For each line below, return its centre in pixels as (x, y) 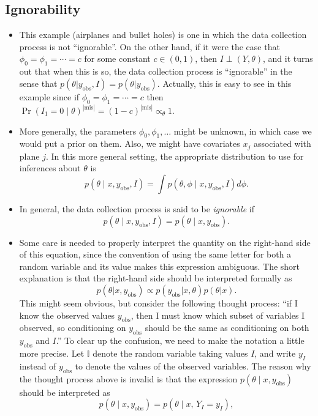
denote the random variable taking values (170, 353)
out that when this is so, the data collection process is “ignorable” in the (156, 71)
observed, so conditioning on (73, 328)
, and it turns (288, 58)
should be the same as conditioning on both (227, 328)
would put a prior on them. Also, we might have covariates (130, 143)
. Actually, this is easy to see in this (224, 83)
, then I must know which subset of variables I (218, 315)
